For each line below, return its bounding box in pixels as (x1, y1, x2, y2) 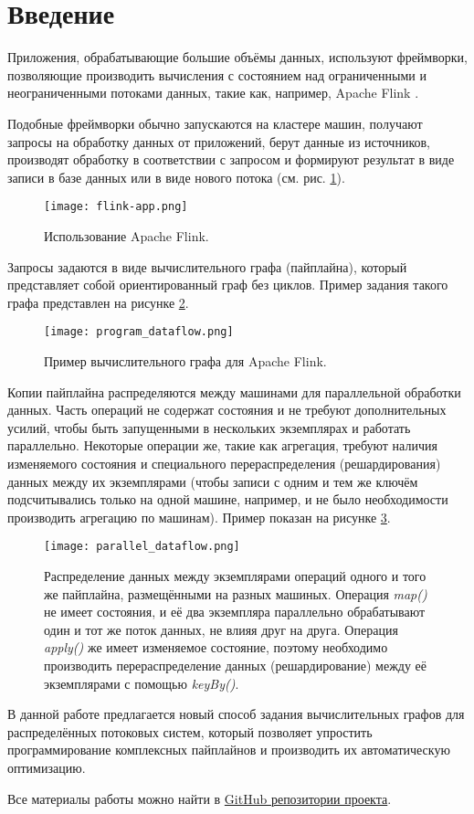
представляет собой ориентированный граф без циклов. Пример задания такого (7, 275, 448, 294)
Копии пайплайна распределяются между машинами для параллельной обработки (7, 382, 461, 401)
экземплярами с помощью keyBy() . (44, 673, 239, 692)
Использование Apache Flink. (44, 226, 209, 245)
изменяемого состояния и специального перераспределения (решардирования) (7, 453, 441, 472)
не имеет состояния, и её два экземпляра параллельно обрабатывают (44, 602, 426, 621)
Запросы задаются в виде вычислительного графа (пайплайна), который (7, 257, 407, 276)
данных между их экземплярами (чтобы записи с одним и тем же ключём (7, 471, 418, 491)
